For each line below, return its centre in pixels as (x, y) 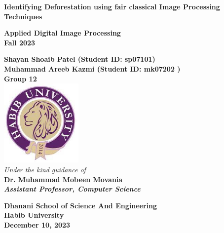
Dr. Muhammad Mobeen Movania (63, 179)
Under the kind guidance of (45, 169)
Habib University (34, 215)
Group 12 (20, 78)
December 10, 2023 (37, 224)
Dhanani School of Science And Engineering (81, 205)
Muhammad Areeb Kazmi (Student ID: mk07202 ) (92, 68)
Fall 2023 (20, 42)
